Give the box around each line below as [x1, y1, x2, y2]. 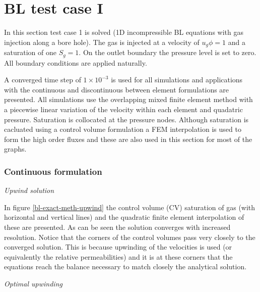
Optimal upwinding [4, 278, 62, 288]
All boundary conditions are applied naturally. [4, 57, 147, 68]
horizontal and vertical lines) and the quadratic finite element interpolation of [4, 212, 244, 222]
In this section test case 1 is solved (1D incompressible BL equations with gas [4, 27, 243, 37]
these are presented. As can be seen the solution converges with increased [4, 221, 231, 232]
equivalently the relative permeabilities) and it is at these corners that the [4, 251, 233, 262]
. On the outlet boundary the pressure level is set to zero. [79, 47, 256, 58]
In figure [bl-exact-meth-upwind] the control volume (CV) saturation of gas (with [4, 202, 255, 212]
